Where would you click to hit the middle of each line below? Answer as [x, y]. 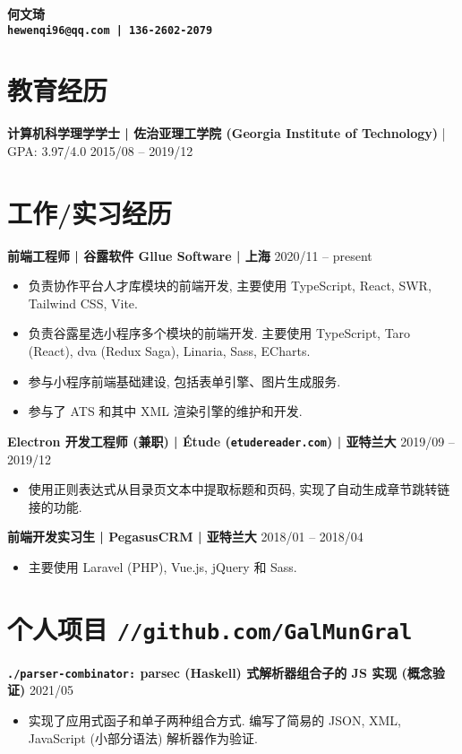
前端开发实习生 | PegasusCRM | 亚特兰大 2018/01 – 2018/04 [185, 537]
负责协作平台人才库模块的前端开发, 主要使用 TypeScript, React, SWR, [230, 286]
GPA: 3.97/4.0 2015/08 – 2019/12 [100, 150]
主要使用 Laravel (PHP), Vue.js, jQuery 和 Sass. [163, 566]
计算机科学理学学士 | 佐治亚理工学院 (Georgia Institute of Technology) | [227, 133]
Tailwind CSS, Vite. [83, 303]
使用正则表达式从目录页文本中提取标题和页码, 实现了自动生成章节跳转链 [239, 489]
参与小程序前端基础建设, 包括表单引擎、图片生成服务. [184, 381]
